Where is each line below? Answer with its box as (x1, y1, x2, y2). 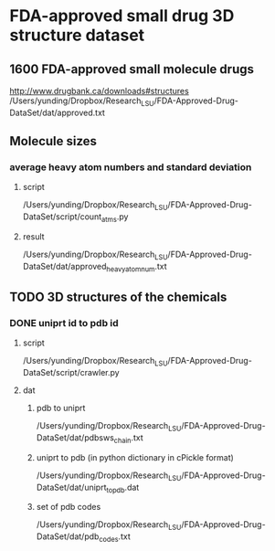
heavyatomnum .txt (106, 260, 167, 274)
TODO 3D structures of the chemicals (9, 290, 227, 305)
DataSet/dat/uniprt (36, 482, 107, 493)
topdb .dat (106, 482, 140, 494)
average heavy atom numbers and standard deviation (9, 161, 252, 174)
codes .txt (99, 531, 131, 544)
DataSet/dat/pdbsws (36, 431, 114, 443)
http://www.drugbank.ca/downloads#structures (9, 86, 189, 96)
